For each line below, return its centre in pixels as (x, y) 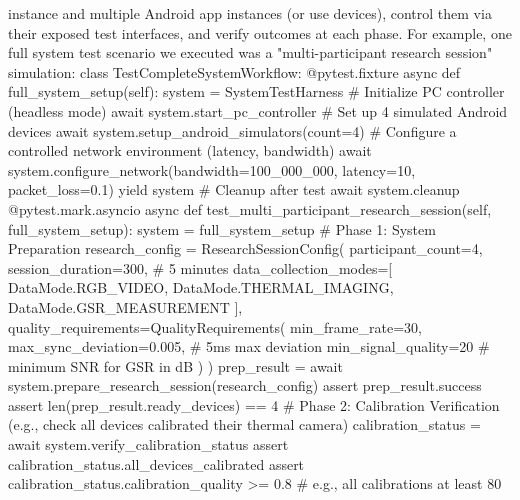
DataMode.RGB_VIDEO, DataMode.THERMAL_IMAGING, (201, 287)
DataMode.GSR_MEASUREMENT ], (125, 306)
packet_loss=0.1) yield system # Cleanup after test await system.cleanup (234, 189)
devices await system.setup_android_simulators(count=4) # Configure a (232, 130)
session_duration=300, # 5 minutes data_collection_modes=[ (200, 267)
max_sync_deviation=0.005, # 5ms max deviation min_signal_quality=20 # (249, 346)
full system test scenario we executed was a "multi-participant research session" (250, 52)
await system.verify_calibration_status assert (148, 444)
